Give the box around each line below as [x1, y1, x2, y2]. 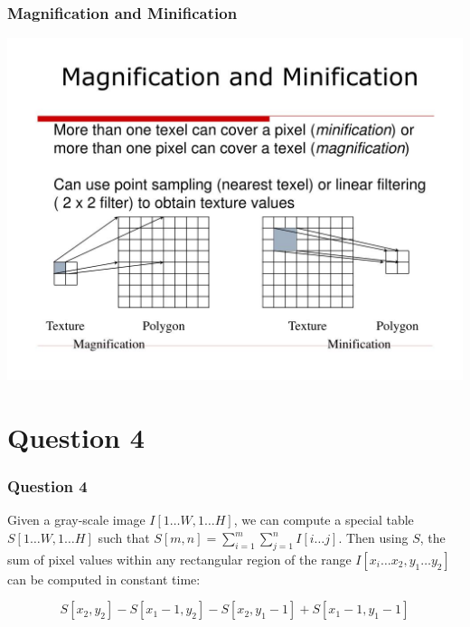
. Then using [338, 528, 409, 546]
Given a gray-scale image [7, 510, 146, 529]
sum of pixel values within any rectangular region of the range [7, 549, 352, 568]
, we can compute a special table [233, 510, 414, 529]
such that [98, 528, 150, 546]
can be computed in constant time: [7, 569, 201, 588]
